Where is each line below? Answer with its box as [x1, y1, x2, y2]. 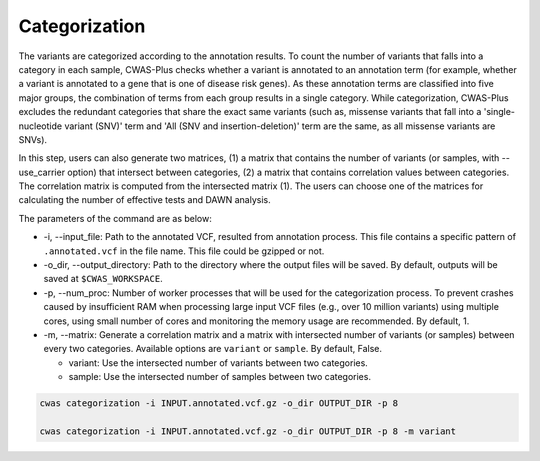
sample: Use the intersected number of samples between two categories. [68, 371, 372, 383]
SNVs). [18, 133, 48, 145]
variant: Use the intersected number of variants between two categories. [68, 356, 369, 369]
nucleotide [18, 120, 63, 132]
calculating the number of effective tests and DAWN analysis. [18, 194, 272, 206]
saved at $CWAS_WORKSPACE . [43, 273, 164, 285]
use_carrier [18, 166, 65, 178]
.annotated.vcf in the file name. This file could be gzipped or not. [43, 245, 325, 257]
